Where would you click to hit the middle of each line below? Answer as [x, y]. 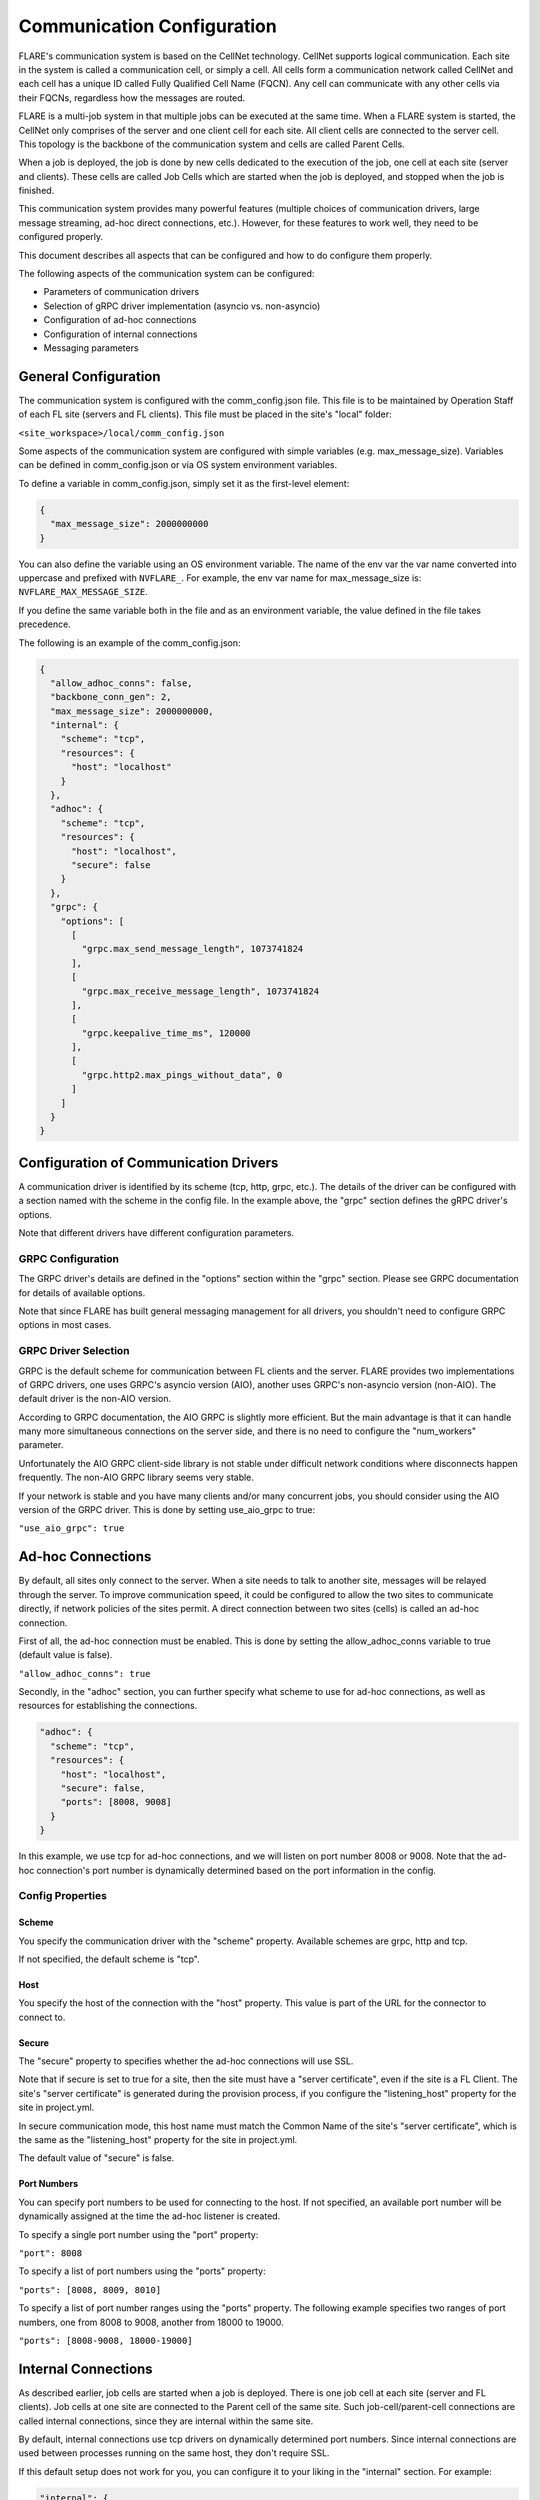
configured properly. [61, 237]
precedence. [45, 624]
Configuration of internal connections [120, 334]
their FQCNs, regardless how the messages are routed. [132, 97]
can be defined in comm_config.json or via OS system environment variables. [178, 465]
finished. [36, 191]
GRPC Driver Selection [74, 1351]
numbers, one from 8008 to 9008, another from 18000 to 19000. [151, 2322]
